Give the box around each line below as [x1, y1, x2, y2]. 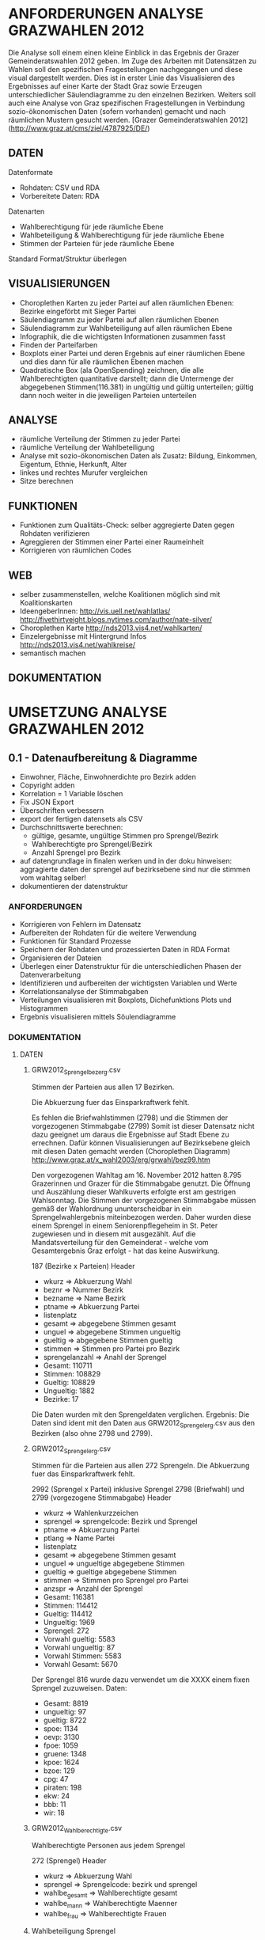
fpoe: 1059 [43, 1741, 79, 1750]
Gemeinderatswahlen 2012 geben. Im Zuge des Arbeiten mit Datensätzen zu [8, 56, 257, 66]
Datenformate [8, 167, 54, 177]
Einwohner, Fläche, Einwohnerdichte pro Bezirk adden [19, 773, 196, 782]
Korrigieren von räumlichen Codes [19, 545, 132, 555]
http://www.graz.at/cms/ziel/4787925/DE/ [10, 123, 148, 133]
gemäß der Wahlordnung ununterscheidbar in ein [31, 1204, 192, 1213]
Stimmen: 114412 [43, 1600, 98, 1611]
